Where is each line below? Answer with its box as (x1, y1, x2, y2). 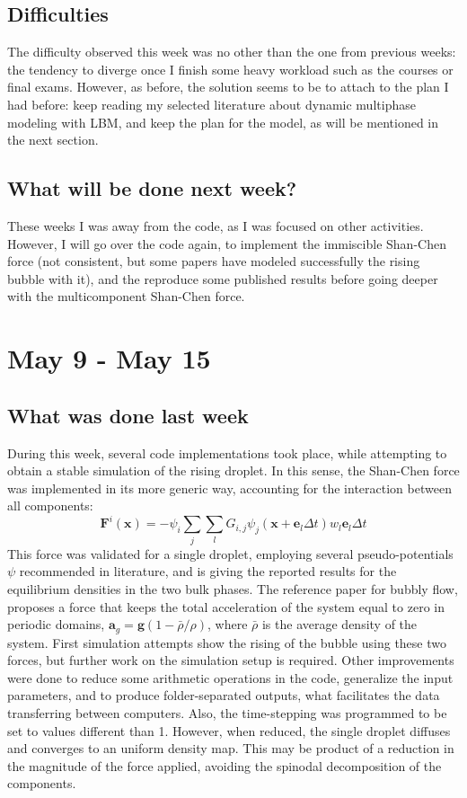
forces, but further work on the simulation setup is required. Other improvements (7, 651, 454, 669)
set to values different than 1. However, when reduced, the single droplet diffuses (7, 721, 451, 740)
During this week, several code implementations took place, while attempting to (7, 443, 447, 462)
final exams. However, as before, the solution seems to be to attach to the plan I (7, 77, 449, 96)
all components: (7, 496, 93, 515)
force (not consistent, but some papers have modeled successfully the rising (7, 252, 420, 270)
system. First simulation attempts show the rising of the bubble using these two (7, 633, 446, 652)
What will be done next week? (7, 174, 297, 202)
